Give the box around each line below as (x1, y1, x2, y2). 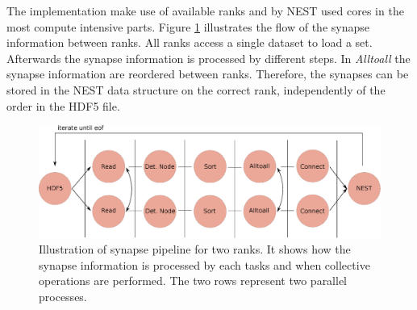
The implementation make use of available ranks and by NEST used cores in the (6, 2, 404, 19)
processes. (39, 288, 87, 305)
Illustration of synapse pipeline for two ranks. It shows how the (39, 241, 351, 258)
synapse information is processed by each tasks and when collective (39, 256, 370, 273)
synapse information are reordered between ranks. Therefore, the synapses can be (6, 65, 409, 82)
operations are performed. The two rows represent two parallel (39, 272, 348, 289)
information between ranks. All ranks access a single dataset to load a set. (6, 34, 373, 51)
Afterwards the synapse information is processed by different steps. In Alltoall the (6, 49, 411, 66)
